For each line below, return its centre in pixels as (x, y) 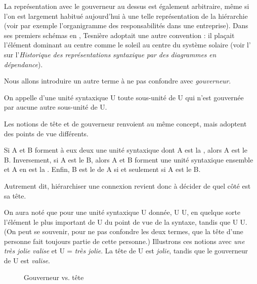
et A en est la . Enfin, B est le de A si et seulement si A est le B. (102, 169)
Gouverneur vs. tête (54, 277)
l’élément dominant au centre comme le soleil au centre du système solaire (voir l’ (128, 45)
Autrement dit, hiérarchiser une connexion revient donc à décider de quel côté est (127, 185)
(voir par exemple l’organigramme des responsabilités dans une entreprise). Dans (126, 25)
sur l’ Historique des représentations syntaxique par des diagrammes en (110, 54)
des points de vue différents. (46, 133)
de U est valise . (27, 261)
